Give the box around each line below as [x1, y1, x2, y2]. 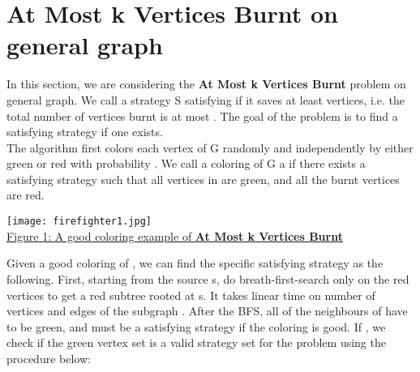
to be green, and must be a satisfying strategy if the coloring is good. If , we [6, 318, 386, 335]
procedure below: [6, 349, 91, 366]
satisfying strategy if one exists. [6, 123, 163, 140]
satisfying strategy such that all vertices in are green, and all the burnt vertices [6, 170, 400, 187]
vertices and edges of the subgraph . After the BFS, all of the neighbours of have [6, 302, 408, 319]
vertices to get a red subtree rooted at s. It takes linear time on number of [6, 286, 375, 303]
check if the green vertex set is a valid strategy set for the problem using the [6, 334, 386, 351]
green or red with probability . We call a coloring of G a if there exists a [6, 155, 366, 172]
